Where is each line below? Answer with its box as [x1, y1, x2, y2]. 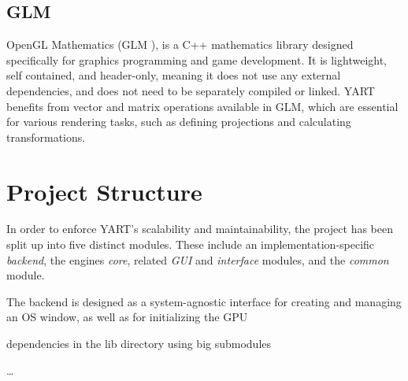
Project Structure [6, 175, 202, 207]
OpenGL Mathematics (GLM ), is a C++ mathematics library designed [6, 36, 354, 53]
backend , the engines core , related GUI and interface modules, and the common [6, 251, 389, 268]
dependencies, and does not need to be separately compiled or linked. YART [6, 82, 375, 98]
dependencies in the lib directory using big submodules [6, 335, 272, 352]
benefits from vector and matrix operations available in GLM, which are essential [6, 98, 399, 114]
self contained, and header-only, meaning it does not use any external [6, 67, 341, 83]
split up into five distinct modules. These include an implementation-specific [6, 236, 375, 253]
